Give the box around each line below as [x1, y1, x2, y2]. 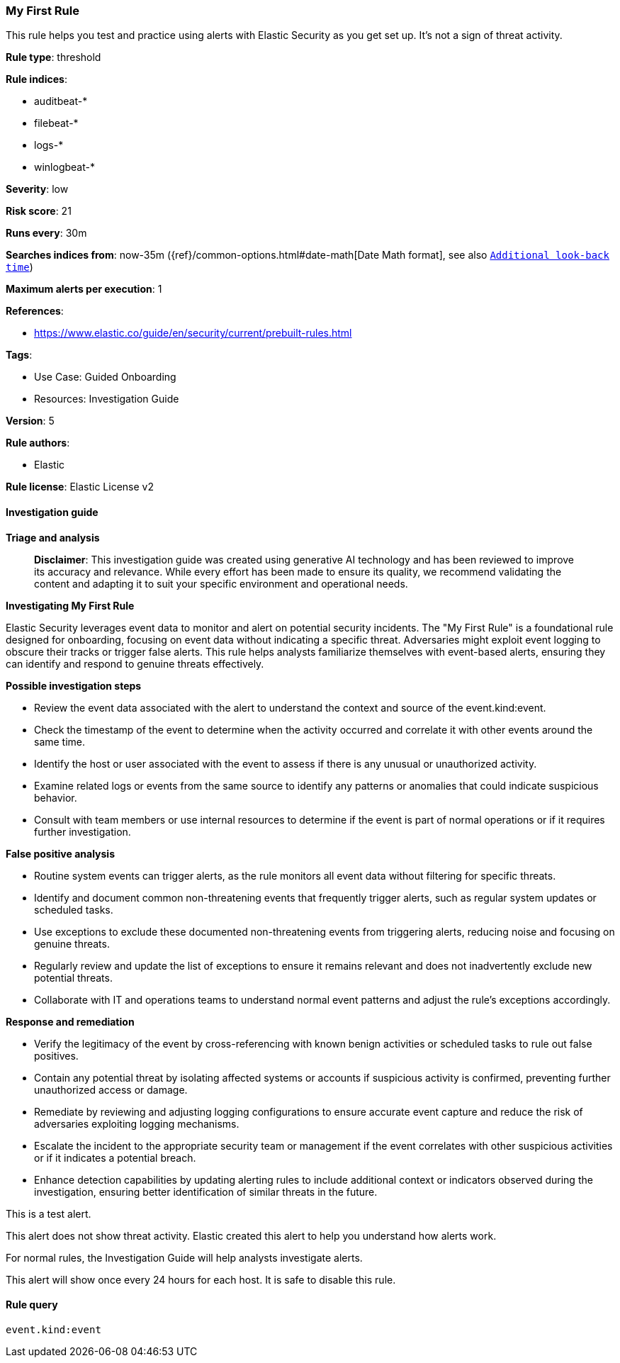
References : [6, 305, 64, 318]
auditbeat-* [34, 95, 88, 108]
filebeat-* [34, 117, 79, 130]
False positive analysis [6, 847, 115, 860]
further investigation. [34, 825, 131, 838]
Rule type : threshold [6, 51, 101, 64]
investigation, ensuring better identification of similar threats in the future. [34, 1185, 378, 1198]
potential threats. [34, 971, 113, 984]
